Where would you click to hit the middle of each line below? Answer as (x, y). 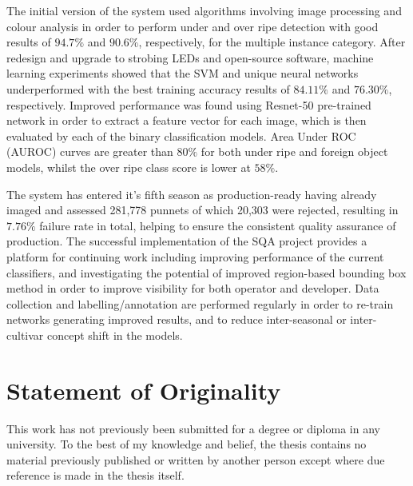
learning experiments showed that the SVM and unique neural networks (183, 73)
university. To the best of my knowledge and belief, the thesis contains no (187, 444)
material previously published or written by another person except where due (196, 459)
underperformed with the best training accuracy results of (148, 88)
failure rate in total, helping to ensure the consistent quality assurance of (218, 225)
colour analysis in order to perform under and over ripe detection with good (193, 26)
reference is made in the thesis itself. (95, 475)
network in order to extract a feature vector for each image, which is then (187, 120)
